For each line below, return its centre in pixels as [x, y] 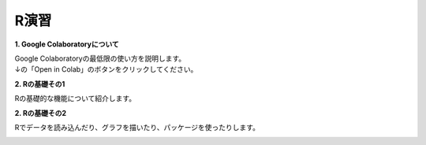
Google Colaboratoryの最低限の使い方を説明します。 [100, 58]
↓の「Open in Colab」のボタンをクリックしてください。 [106, 69]
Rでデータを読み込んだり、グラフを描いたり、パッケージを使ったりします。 [137, 127]
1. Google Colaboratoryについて [67, 44]
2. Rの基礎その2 [41, 113]
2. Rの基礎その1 [40, 84]
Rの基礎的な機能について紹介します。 [75, 99]
